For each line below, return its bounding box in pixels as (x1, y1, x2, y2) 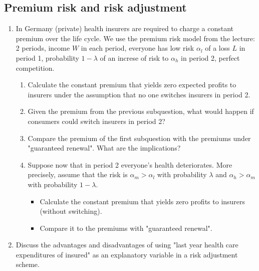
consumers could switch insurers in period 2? (28, 115, 165, 126)
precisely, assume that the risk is (28, 169, 128, 180)
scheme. (16, 259, 40, 269)
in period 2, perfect (181, 52, 240, 63)
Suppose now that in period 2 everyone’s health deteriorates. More (28, 159, 232, 170)
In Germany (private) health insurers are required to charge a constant (16, 23, 234, 34)
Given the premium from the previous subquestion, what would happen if (28, 106, 254, 116)
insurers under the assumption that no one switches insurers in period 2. (28, 89, 250, 99)
